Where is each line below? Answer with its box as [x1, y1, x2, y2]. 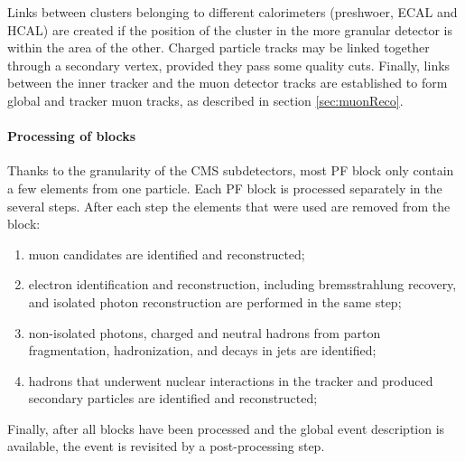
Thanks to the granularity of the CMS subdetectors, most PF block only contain [7, 161, 454, 180]
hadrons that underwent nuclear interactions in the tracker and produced [28, 371, 433, 390]
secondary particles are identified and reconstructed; [28, 389, 318, 408]
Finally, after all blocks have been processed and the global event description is [7, 419, 445, 437]
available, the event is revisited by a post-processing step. [7, 437, 325, 456]
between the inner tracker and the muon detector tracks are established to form [7, 73, 448, 92]
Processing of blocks [7, 127, 136, 146]
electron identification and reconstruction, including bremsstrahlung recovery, [28, 275, 457, 294]
